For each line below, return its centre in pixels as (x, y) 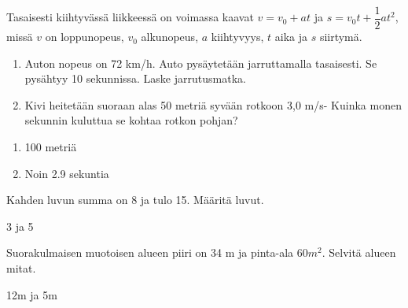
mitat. (21, 268)
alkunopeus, (170, 37)
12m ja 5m (32, 294)
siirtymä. (341, 37)
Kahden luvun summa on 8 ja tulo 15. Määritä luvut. (135, 200)
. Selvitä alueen (359, 252)
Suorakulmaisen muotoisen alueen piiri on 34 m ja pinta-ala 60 (157, 252)
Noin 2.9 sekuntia (67, 173)
